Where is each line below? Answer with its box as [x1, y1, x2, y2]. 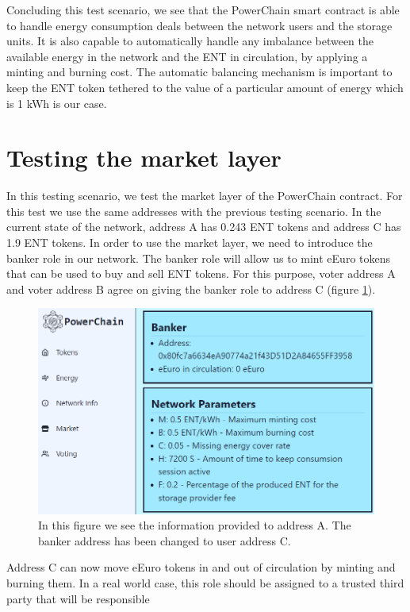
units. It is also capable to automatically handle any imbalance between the [6, 33, 374, 49]
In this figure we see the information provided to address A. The [38, 517, 351, 533]
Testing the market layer [6, 141, 282, 174]
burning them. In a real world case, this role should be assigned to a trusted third [6, 574, 404, 591]
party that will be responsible [6, 590, 150, 606]
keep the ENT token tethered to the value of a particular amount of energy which [6, 79, 404, 95]
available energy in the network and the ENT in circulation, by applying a [6, 48, 368, 64]
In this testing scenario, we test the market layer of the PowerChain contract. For [6, 187, 403, 204]
